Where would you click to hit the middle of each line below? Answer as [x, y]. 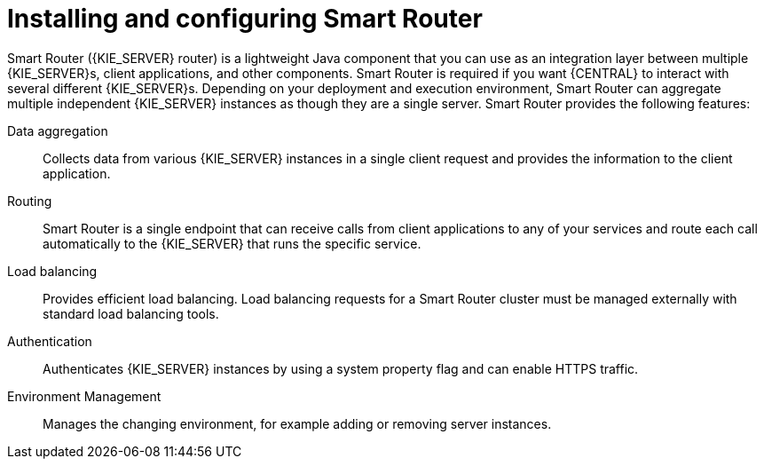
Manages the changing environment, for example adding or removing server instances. [297, 423]
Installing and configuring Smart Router [245, 19]
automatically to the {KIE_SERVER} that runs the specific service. [232, 243]
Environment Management [84, 396]
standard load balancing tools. [131, 313]
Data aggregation [58, 130]
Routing [30, 201]
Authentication [50, 341]
